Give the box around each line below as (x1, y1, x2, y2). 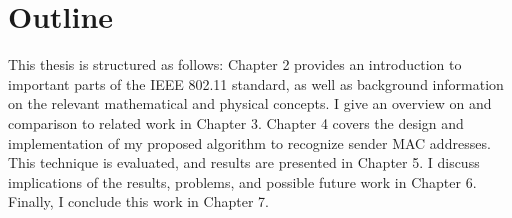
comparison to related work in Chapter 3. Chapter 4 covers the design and (8, 112, 464, 133)
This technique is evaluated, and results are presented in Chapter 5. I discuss (8, 152, 480, 173)
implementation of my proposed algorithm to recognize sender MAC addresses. (8, 132, 491, 153)
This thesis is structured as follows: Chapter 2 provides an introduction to (8, 54, 462, 75)
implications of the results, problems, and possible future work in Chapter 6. (8, 171, 477, 192)
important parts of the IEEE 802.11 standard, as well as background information (8, 73, 504, 94)
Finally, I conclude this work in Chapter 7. (8, 191, 269, 212)
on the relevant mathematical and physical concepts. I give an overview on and (8, 93, 492, 114)
